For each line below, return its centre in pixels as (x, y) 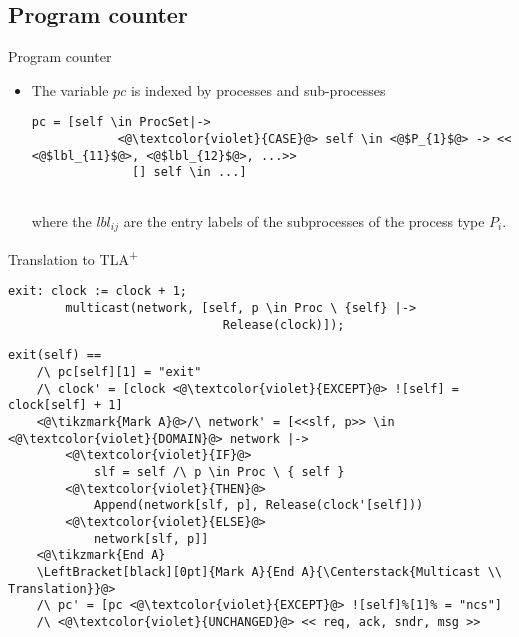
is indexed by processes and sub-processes (258, 89)
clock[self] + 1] (65, 405)
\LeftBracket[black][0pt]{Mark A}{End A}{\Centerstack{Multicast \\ (269, 571)
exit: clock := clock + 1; (97, 291)
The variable (70, 89)
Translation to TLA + (73, 257)
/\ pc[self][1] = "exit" (119, 372)
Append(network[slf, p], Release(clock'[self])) (258, 505)
